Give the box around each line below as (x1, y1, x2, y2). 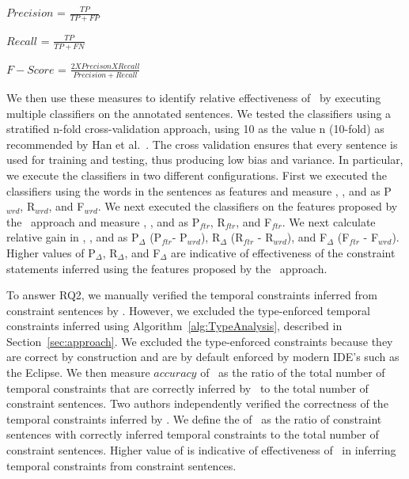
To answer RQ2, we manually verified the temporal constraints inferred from (6, 287, 377, 303)
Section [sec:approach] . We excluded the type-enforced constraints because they (6, 333, 393, 349)
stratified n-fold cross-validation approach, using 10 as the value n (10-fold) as (6, 120, 384, 137)
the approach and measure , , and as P (6, 213, 200, 230)
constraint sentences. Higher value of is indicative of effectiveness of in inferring (6, 442, 396, 458)
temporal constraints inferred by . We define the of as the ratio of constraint (6, 410, 382, 427)
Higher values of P (6, 244, 96, 260)
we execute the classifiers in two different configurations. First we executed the (6, 166, 387, 183)
